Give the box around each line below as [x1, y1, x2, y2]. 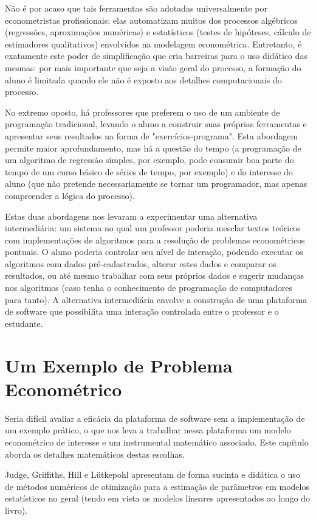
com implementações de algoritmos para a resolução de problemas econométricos [5, 233, 305, 246]
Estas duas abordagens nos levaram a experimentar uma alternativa [5, 209, 258, 222]
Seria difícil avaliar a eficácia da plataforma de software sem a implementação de [5, 411, 305, 424]
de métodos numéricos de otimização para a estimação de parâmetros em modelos [5, 480, 309, 492]
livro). [5, 503, 28, 516]
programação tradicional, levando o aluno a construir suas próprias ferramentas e [5, 117, 307, 130]
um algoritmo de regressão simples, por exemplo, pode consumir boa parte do [5, 153, 294, 166]
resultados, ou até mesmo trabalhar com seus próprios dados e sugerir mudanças [5, 269, 304, 282]
